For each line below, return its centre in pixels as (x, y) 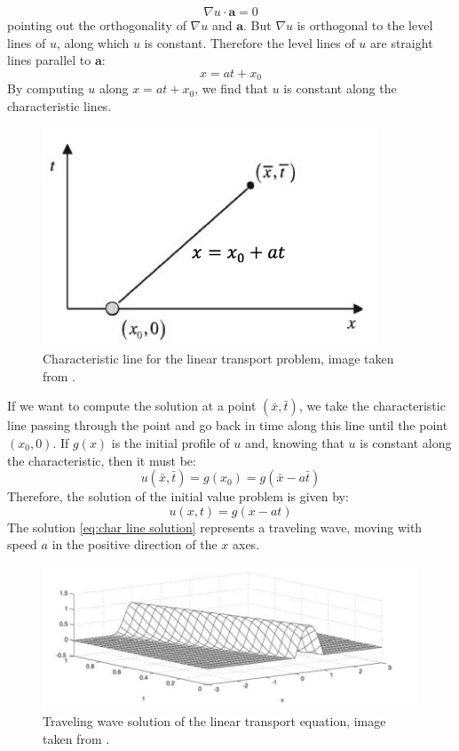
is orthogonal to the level (365, 25)
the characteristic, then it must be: (102, 460)
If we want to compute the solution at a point (132, 406)
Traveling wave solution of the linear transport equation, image (214, 721)
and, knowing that (294, 442)
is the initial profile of (170, 442)
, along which (93, 42)
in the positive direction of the (135, 544)
